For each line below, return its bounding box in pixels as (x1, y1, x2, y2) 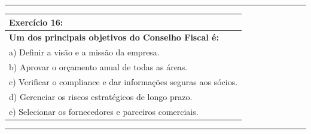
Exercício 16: (9, 15, 63, 28)
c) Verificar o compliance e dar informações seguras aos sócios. (9, 75, 238, 88)
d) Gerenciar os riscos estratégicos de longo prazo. (9, 90, 193, 102)
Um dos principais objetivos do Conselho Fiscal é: (9, 31, 219, 43)
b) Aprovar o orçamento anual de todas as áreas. (9, 61, 188, 73)
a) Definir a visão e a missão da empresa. (9, 46, 160, 58)
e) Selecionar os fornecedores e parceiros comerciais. (9, 105, 199, 117)
